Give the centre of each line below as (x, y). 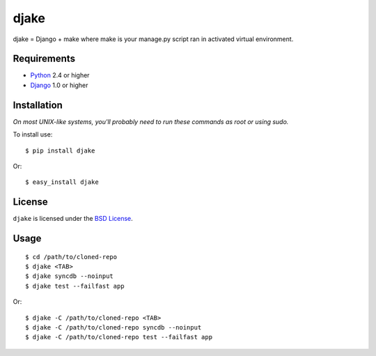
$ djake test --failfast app (75, 286)
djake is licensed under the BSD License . (73, 219)
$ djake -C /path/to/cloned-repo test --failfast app (119, 337)
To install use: (33, 134)
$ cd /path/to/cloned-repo (71, 257)
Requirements (44, 59)
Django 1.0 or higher (59, 85)
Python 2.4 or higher (60, 75)
